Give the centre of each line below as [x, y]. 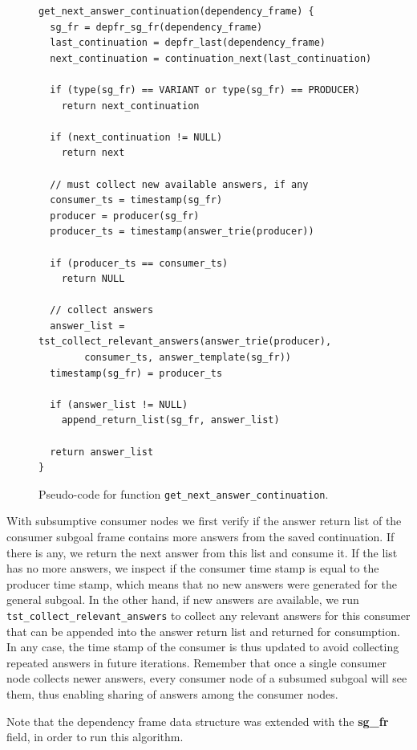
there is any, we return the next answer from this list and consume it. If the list [202, 552]
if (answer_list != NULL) [119, 404]
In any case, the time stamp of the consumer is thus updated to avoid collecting [203, 647]
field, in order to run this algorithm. [95, 737]
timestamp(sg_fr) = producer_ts [136, 373]
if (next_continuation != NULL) [136, 137]
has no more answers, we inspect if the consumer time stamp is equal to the [193, 568]
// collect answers [102, 310]
